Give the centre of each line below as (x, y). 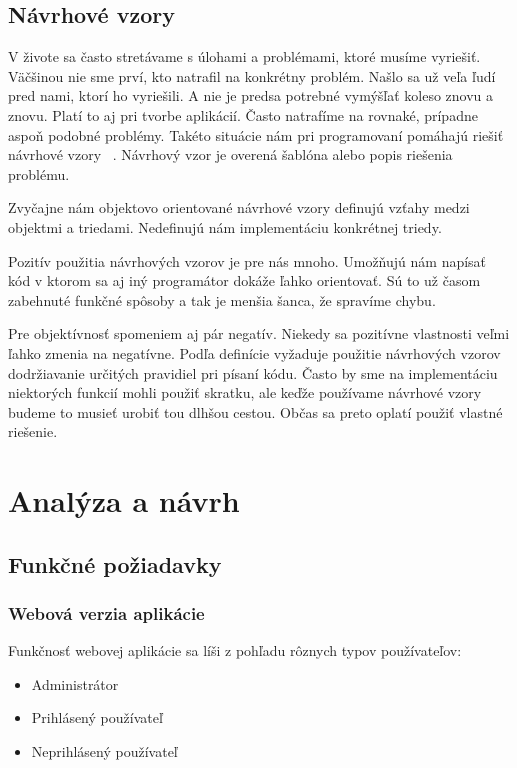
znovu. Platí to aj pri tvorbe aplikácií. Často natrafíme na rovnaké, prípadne (243, 114)
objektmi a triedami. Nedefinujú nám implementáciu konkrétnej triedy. (225, 226)
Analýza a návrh (124, 500)
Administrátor (75, 683)
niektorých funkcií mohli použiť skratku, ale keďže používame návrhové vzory (245, 392)
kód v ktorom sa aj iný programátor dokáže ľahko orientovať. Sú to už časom (244, 280)
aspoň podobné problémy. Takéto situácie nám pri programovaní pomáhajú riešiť (256, 134)
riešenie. (33, 431)
